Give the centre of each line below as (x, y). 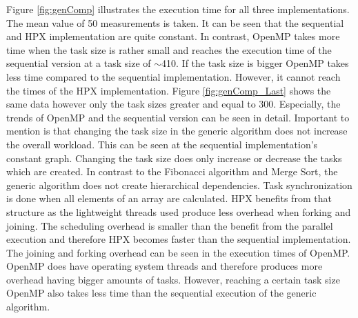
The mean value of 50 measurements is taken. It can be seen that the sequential (175, 22)
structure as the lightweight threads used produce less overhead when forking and (179, 211)
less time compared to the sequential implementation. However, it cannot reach (173, 76)
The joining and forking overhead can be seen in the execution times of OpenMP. (178, 252)
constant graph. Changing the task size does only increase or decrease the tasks (174, 158)
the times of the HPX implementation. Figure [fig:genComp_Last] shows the (169, 90)
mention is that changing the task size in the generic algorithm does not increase (177, 131)
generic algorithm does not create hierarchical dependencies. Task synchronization (179, 185)
